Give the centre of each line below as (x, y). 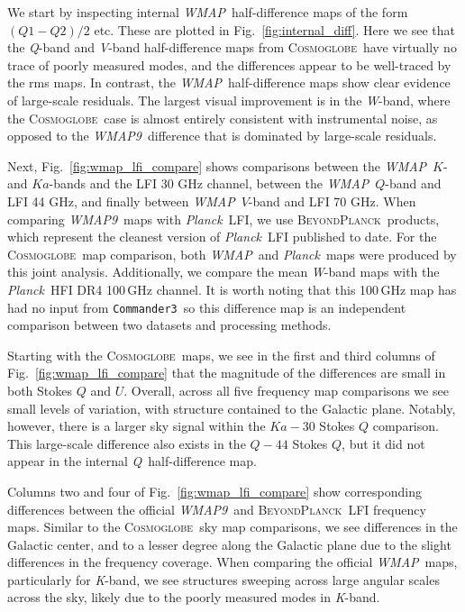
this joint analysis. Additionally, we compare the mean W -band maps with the (223, 272)
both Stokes (40, 390)
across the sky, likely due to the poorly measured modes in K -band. (194, 597)
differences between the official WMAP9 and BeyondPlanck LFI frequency (217, 509)
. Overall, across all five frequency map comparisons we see (286, 390)
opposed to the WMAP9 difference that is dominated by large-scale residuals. (222, 136)
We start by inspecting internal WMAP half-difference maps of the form (208, 12)
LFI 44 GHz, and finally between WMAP (121, 201)
